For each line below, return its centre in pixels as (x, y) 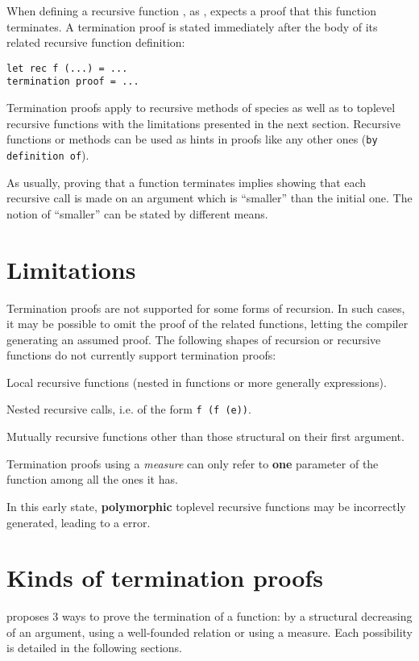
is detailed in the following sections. (95, 648)
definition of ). (48, 154)
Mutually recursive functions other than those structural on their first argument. (205, 437)
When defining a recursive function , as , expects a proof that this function (191, 10)
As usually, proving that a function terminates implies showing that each (187, 182)
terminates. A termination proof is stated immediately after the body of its (192, 26)
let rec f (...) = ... (67, 68)
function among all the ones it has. (92, 479)
